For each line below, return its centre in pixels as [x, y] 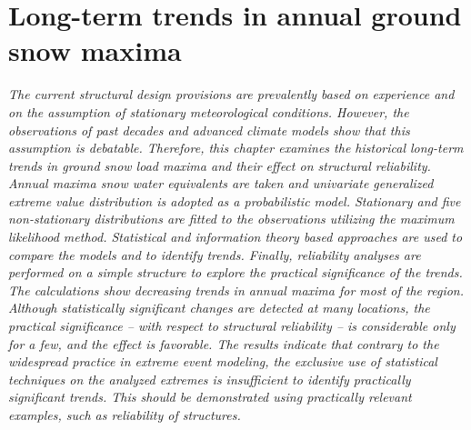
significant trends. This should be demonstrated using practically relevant [210, 397]
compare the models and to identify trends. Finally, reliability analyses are [215, 254]
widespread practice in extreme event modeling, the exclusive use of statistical [223, 361]
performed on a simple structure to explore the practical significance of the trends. [235, 272]
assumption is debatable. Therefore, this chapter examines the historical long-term [236, 148]
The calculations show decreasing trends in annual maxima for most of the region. [236, 290]
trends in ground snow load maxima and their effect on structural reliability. [220, 165]
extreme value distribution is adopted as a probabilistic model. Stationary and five [235, 200]
